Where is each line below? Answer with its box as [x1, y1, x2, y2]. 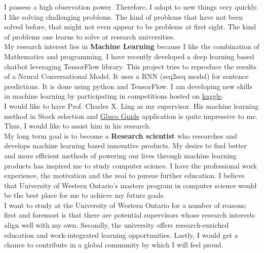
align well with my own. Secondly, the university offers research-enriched [4, 220, 229, 230]
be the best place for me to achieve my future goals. [4, 190, 165, 200]
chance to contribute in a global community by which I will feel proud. [4, 239, 223, 250]
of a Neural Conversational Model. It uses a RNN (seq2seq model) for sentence [4, 71, 249, 81]
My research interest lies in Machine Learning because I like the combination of [4, 41, 259, 52]
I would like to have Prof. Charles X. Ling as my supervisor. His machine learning [4, 100, 259, 111]
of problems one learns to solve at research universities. [4, 31, 175, 41]
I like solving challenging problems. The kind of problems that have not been [4, 11, 243, 22]
